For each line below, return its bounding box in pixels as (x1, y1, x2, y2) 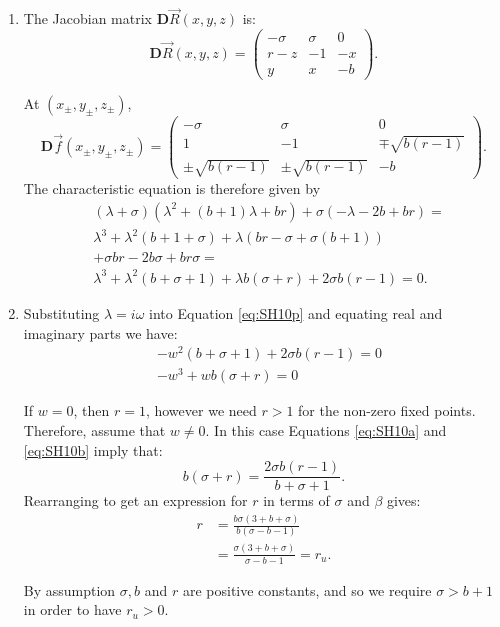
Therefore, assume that (23, 419, 166, 440)
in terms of (263, 490, 330, 511)
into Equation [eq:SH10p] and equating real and (149, 302, 443, 323)
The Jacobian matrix (23, 8, 152, 29)
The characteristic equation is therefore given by (23, 178, 321, 199)
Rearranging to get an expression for (23, 490, 248, 511)
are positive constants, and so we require (182, 579, 432, 600)
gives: (386, 490, 421, 511)
